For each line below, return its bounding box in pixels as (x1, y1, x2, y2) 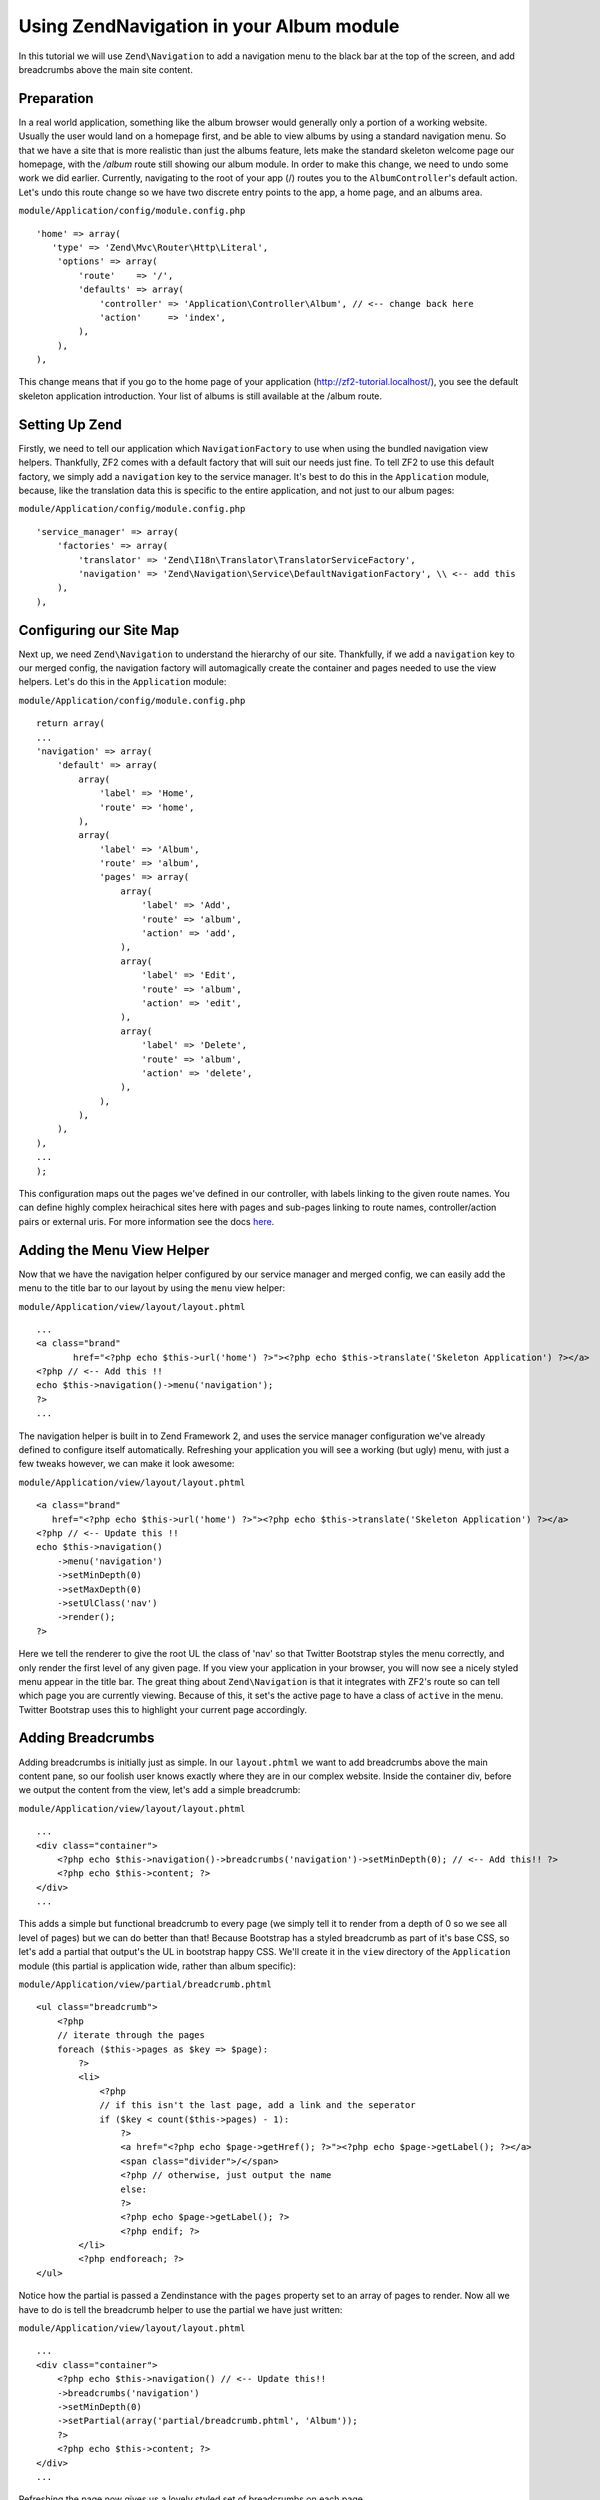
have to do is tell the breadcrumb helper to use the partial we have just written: (18, 2303, 343, 2315)
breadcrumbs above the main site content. (18, 63, 194, 75)
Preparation (18, 90, 94, 107)
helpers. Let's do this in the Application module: (18, 676, 227, 688)
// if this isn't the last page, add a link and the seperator (99, 2100, 416, 2111)
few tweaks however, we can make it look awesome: (18, 1458, 235, 1470)
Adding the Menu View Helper (18, 1241, 210, 1259)
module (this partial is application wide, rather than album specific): (18, 1960, 297, 1972)
